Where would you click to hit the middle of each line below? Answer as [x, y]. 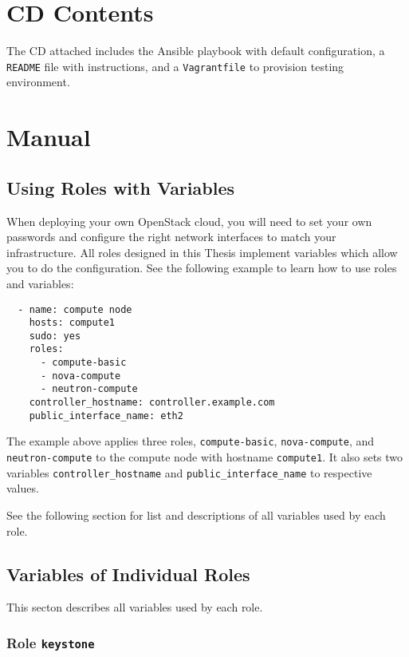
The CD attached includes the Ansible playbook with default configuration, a [196, 51]
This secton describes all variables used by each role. [135, 607]
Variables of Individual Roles [128, 574]
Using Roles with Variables [120, 187]
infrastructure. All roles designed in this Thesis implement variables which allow [202, 252]
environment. [38, 82]
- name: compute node [75, 309]
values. [23, 488]
